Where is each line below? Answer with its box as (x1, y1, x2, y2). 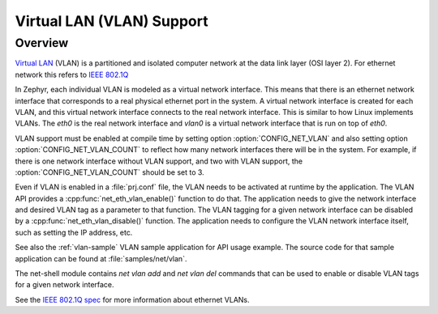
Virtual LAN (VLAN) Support (15, 12, 208, 30)
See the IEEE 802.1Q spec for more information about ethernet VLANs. (15, 295, 251, 304)
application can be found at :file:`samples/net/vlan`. (15, 253, 187, 263)
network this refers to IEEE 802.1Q (15, 70, 129, 79)
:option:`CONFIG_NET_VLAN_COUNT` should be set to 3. (15, 167, 204, 177)
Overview (15, 36, 69, 50)
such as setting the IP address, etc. (15, 227, 133, 237)
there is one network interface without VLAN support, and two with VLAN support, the (15, 156, 303, 166)
